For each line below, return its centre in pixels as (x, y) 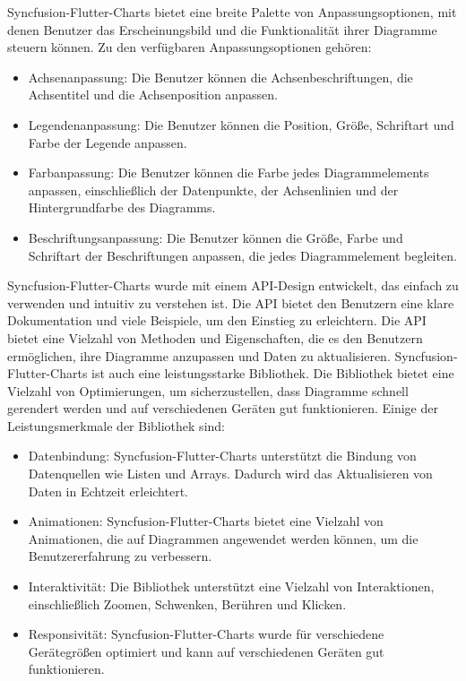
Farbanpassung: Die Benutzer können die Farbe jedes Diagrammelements (229, 172)
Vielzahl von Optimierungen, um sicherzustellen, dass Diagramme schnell (208, 390)
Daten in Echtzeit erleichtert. (108, 491)
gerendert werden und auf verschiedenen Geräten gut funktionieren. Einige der (223, 408)
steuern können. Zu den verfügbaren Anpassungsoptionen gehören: (190, 47)
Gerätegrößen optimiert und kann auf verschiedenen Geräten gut (206, 651)
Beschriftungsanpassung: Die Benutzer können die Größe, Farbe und (216, 237)
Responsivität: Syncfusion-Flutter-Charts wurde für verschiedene (206, 634)
